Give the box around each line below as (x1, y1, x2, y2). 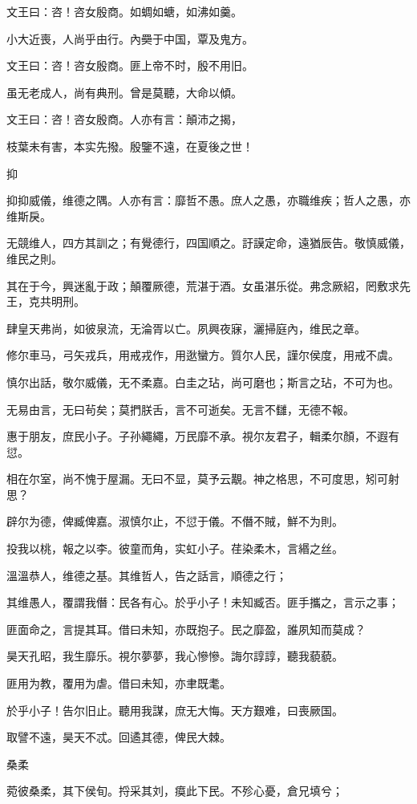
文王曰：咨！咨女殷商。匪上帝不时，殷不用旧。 (6, 57, 253, 74)
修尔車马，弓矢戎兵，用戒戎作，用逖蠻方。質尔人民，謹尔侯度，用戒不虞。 (6, 347, 399, 363)
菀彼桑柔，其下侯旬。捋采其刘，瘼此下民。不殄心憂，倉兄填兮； (6, 782, 343, 799)
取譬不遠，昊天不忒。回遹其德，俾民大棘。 (6, 729, 231, 745)
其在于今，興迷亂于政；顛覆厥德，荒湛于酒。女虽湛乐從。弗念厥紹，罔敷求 (6, 277, 399, 294)
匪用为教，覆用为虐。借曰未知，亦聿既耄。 (6, 675, 231, 692)
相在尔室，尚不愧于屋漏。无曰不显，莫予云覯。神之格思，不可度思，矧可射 (6, 470, 399, 487)
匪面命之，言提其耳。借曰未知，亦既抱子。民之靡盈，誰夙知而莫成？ (6, 620, 366, 637)
